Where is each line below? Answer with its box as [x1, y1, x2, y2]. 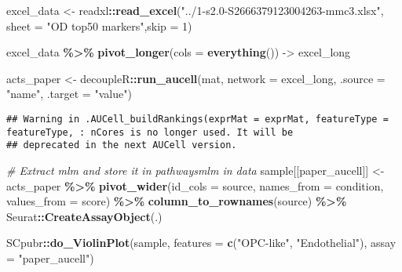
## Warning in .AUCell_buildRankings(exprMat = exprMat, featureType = [6, 113, 389, 125]
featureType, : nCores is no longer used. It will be [6, 126, 294, 138]
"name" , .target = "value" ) [6, 85, 132, 102]
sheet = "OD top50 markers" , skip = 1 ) [6, 17, 192, 34]
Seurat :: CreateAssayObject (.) [6, 208, 163, 224]
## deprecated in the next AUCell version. [6, 140, 237, 151]
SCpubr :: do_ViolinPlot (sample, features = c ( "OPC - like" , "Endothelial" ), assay [6, 234, 397, 251]
